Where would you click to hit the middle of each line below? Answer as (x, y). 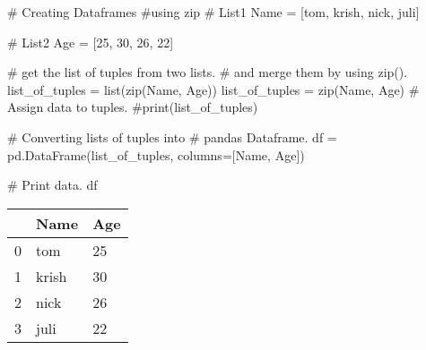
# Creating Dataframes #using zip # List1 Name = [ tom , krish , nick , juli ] (213, 12)
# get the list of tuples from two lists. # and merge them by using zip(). (208, 72)
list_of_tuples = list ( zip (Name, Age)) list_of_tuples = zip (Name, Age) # (213, 89)
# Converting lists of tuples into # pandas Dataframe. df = (172, 137)
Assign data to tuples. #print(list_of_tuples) (133, 107)
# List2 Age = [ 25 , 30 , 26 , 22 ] (91, 42)
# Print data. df (52, 185)
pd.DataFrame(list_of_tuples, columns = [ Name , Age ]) (156, 154)
